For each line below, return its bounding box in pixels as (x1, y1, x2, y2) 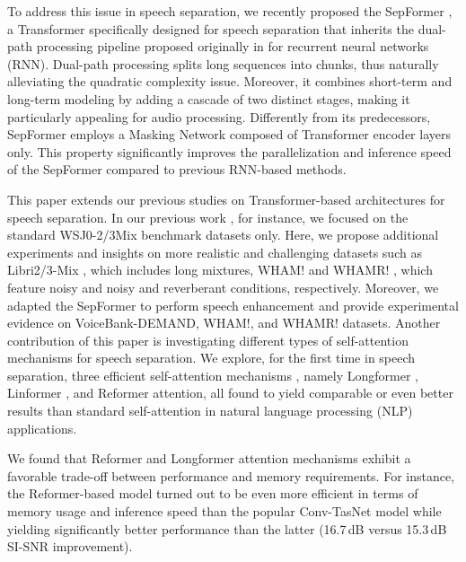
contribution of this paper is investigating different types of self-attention (7, 330, 409, 349)
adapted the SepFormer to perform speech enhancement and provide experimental (7, 295, 459, 314)
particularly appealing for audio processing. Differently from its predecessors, (7, 107, 431, 126)
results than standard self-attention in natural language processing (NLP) (7, 401, 413, 420)
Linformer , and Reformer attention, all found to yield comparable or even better (7, 383, 453, 402)
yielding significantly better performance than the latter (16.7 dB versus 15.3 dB (7, 519, 447, 538)
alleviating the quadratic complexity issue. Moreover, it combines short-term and (7, 72, 453, 91)
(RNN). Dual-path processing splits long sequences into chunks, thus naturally (7, 54, 439, 73)
